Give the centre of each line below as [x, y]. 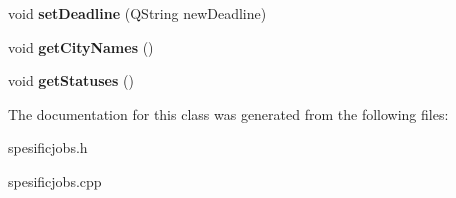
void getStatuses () [71, 80]
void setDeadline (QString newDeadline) [137, 13]
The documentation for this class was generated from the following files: [228, 113]
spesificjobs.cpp [55, 180]
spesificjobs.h [48, 147]
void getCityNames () [81, 46]
